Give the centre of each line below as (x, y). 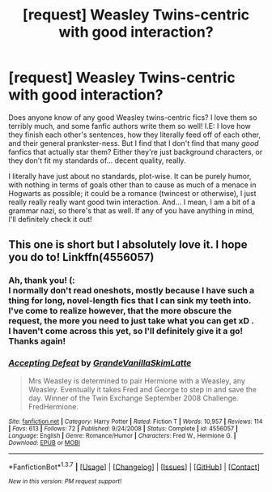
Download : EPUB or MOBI (45, 443)
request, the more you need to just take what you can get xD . (132, 321)
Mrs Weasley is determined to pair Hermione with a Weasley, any (136, 381)
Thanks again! (37, 341)
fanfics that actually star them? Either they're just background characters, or (136, 152)
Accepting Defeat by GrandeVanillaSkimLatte (100, 363)
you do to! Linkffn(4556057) (81, 257)
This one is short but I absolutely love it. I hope (128, 245)
